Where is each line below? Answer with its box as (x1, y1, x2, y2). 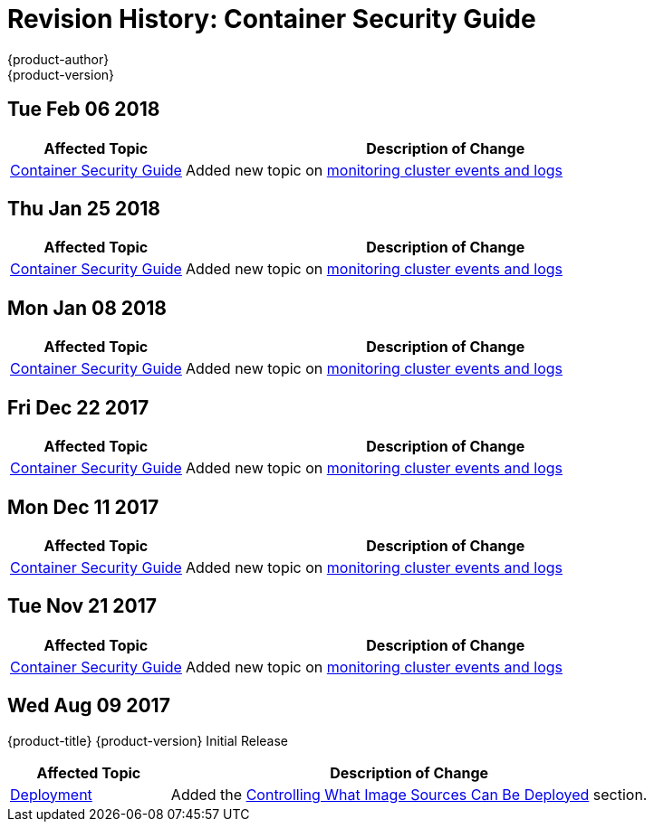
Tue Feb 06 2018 (7, 98, 160, 121)
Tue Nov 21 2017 (7, 595, 158, 618)
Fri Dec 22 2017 (7, 395, 149, 419)
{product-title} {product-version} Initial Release (7, 732, 289, 748)
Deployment (10, 785, 92, 804)
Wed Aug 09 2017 (7, 694, 170, 718)
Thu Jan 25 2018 (7, 197, 161, 221)
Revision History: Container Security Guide (7, 4, 536, 34)
